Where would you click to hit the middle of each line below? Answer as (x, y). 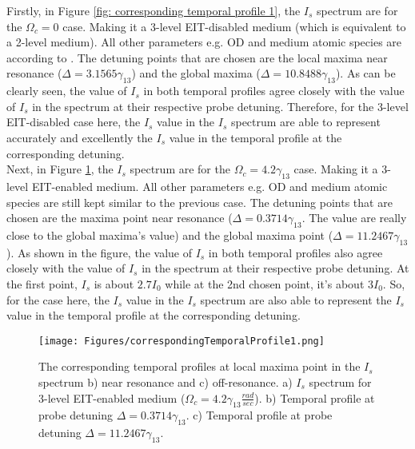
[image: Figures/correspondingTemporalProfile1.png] (182, 341)
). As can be (365, 73)
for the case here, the (58, 299)
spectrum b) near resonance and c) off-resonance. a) (166, 381)
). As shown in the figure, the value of (99, 252)
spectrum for (340, 381)
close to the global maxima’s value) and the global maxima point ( (170, 234)
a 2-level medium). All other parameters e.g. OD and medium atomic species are (204, 42)
